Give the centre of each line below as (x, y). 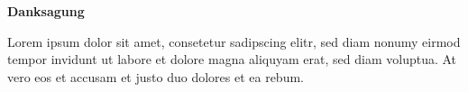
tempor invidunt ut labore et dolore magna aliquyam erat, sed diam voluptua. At (232, 59)
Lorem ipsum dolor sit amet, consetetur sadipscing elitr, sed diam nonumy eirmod (234, 41)
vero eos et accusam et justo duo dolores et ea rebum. (156, 76)
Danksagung (46, 11)
